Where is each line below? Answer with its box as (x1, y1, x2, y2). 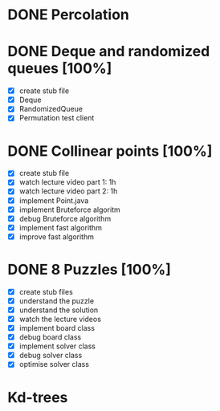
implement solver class (18, 341, 96, 351)
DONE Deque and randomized (7, 43, 210, 61)
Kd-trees (7, 388, 68, 406)
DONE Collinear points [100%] (7, 142, 213, 160)
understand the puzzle (18, 295, 94, 306)
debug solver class (18, 351, 83, 360)
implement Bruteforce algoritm (18, 205, 121, 214)
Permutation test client (18, 113, 95, 123)
